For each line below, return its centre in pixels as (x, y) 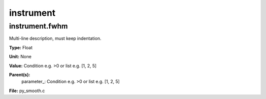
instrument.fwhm (38, 26)
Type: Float (21, 47)
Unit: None (20, 57)
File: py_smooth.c (27, 91)
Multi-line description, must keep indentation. (55, 38)
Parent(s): (20, 74)
